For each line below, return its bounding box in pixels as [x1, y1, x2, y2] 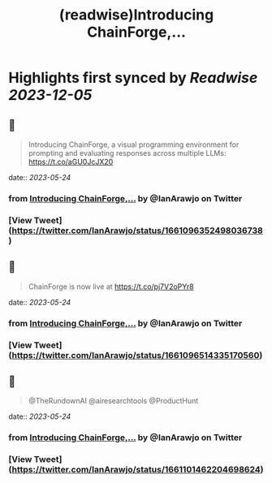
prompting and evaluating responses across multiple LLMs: [28, 149, 227, 157]
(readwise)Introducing [58, 6, 214, 24]
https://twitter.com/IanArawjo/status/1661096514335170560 [11, 349, 260, 360]
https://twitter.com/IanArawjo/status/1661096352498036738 [11, 225, 264, 236]
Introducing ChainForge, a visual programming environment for [28, 140, 240, 149]
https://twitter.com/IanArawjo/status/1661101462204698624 [11, 464, 261, 476]
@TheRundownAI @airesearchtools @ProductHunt [28, 396, 199, 406]
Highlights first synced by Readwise [8, 69, 258, 87]
